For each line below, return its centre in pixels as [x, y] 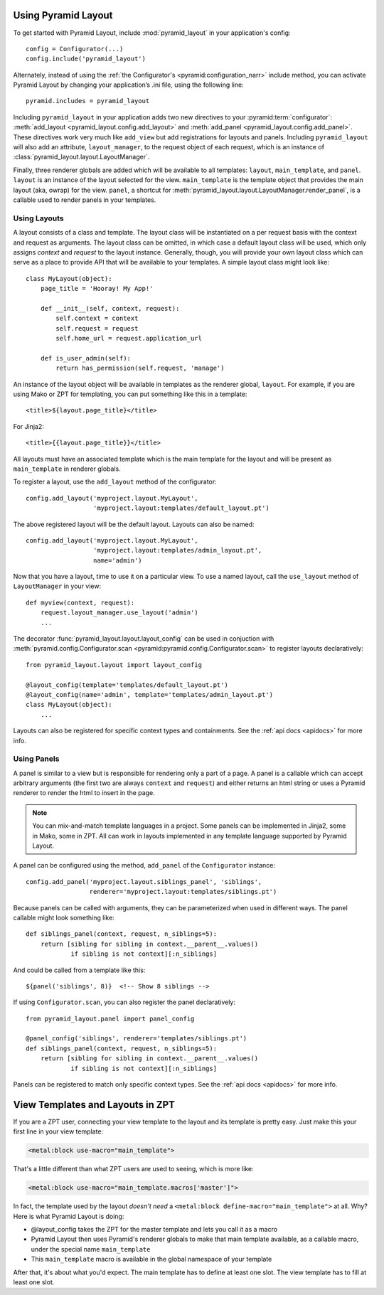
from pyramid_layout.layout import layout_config [114, 665]
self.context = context [97, 319]
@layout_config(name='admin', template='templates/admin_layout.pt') [150, 694]
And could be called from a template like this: [79, 970]
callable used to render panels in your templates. [85, 200]
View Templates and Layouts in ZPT [94, 1105]
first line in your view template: [58, 1131]
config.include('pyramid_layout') [86, 59]
